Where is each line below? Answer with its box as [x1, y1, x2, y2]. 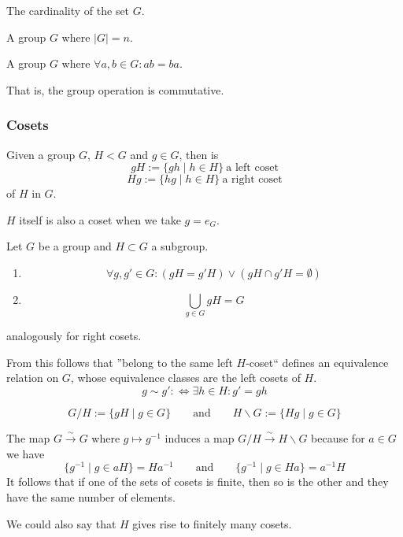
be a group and [38, 238, 112, 254]
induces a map [165, 430, 235, 446]
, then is [179, 146, 219, 162]
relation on [6, 369, 59, 386]
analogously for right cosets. [6, 328, 142, 344]
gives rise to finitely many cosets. [132, 515, 292, 531]
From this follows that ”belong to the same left [6, 354, 233, 370]
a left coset [226, 162, 279, 174]
